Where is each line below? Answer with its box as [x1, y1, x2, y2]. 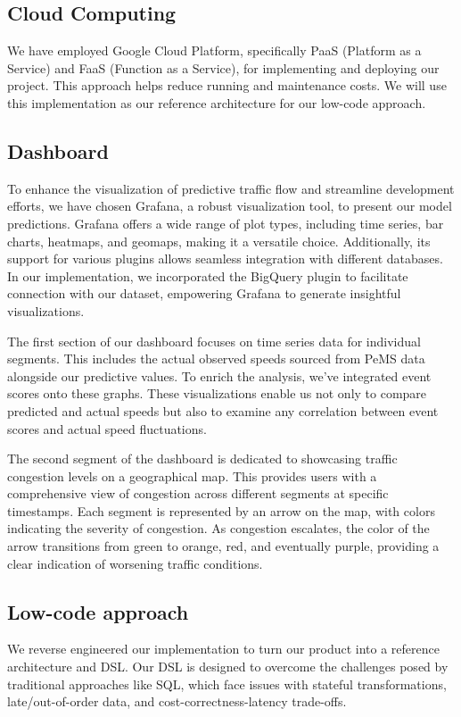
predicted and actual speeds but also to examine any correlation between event [7, 401, 439, 420]
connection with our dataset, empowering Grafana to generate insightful [7, 284, 401, 303]
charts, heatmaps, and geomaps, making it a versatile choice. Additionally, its [7, 231, 431, 250]
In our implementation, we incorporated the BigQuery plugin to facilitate [7, 266, 408, 285]
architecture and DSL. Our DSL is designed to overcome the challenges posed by [7, 657, 449, 676]
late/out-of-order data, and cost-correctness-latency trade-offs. [7, 692, 347, 711]
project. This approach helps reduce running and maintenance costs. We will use [7, 76, 447, 95]
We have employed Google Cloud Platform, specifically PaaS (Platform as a [7, 41, 422, 60]
